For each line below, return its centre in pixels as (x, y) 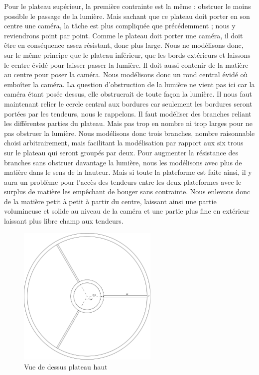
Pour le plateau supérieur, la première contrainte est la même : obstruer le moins (128, 6)
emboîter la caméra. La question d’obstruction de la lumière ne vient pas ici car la (129, 84)
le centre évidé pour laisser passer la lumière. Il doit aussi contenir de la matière (126, 64)
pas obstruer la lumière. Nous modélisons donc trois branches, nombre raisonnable (129, 133)
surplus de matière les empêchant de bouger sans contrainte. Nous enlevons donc (127, 191)
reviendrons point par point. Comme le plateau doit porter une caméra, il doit (124, 35)
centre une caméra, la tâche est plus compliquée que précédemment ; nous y (120, 26)
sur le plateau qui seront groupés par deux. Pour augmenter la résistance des (121, 152)
